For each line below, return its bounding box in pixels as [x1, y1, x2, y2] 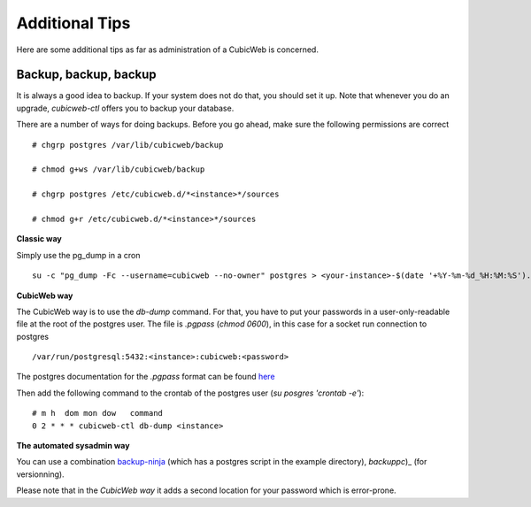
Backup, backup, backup [16, 67, 157, 82]
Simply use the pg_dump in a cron [16, 250, 141, 260]
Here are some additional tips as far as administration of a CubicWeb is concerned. [16, 44, 319, 55]
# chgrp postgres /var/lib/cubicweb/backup [32, 140, 224, 150]
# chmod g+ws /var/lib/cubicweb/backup [32, 165, 205, 174]
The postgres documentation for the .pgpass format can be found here [16, 372, 275, 382]
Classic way [16, 234, 62, 244]
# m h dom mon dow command [32, 408, 164, 419]
